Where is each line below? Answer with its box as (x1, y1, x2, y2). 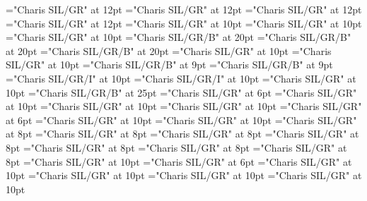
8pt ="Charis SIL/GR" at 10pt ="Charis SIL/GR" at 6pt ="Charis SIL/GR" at (6, 154, 352, 169)
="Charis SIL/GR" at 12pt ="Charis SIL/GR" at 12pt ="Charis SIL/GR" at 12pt (6, 2, 362, 16)
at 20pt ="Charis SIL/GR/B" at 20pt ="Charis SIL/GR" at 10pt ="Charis (6, 43, 332, 58)
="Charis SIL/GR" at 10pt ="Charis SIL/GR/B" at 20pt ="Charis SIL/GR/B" (6, 30, 351, 44)
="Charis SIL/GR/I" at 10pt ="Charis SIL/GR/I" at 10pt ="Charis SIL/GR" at (6, 71, 356, 85)
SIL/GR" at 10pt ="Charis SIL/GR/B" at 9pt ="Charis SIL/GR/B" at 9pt (6, 57, 333, 72)
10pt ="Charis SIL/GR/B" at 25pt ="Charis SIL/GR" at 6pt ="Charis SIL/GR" (6, 85, 357, 99)
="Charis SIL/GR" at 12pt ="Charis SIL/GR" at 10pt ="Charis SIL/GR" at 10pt (6, 16, 362, 30)
